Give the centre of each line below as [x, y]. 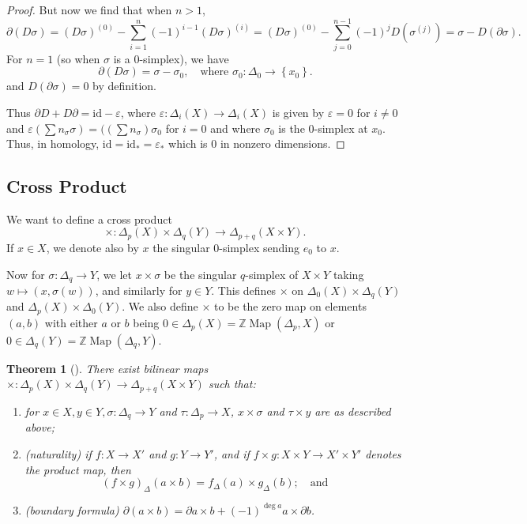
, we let [114, 274]
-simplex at [341, 128]
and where [235, 128]
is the [292, 128]
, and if [232, 453]
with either [71, 322]
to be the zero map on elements [290, 306]
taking [348, 274]
